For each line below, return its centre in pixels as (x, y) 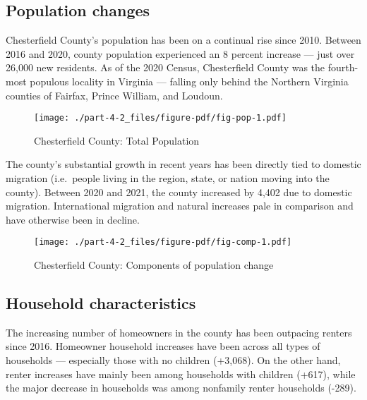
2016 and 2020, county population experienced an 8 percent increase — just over (180, 53)
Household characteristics (101, 303)
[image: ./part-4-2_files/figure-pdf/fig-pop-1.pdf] (160, 118)
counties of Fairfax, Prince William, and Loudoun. (114, 95)
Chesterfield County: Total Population (117, 140)
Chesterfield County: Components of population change (154, 265)
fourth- (343, 67)
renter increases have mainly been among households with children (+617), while (181, 374)
